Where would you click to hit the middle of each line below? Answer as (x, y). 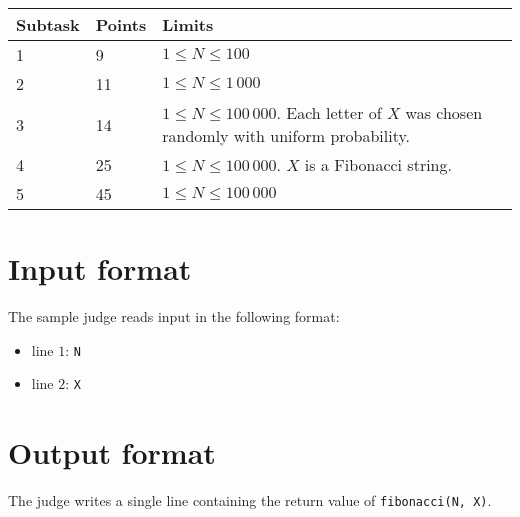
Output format (112, 452)
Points (121, 24)
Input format (100, 268)
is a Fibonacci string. (378, 164)
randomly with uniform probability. (286, 135)
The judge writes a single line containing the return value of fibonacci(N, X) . (250, 500)
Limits (188, 24)
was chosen (444, 112)
